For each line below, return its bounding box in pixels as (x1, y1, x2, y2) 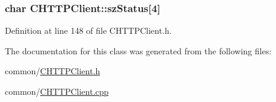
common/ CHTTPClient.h (5, 65, 100, 77)
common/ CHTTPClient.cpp (5, 85, 109, 97)
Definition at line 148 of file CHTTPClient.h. (5, 24, 172, 37)
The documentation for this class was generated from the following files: (5, 44, 272, 57)
